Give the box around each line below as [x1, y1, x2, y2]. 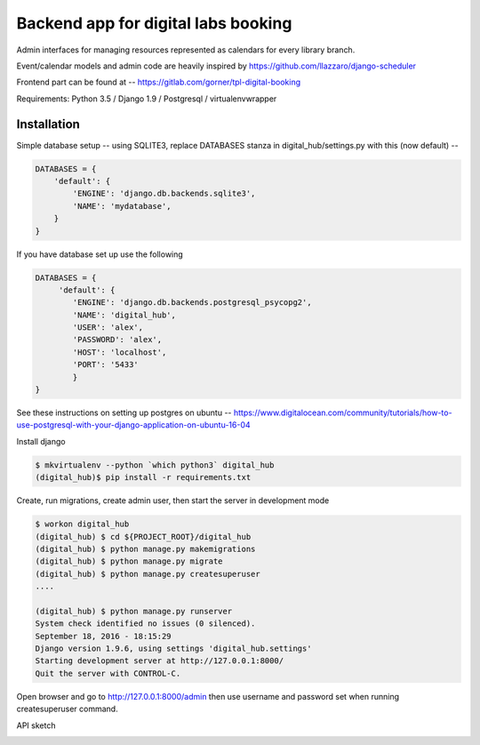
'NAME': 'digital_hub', [72, 309, 177, 320]
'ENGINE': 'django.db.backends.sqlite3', [72, 188, 256, 199]
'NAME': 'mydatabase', [72, 201, 172, 211]
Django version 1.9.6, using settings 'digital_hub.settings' [35, 644, 312, 653]
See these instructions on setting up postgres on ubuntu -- [16, 407, 232, 418]
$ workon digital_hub [35, 519, 130, 529]
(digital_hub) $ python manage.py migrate [35, 557, 223, 566]
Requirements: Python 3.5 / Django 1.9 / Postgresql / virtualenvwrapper [16, 93, 277, 104]
